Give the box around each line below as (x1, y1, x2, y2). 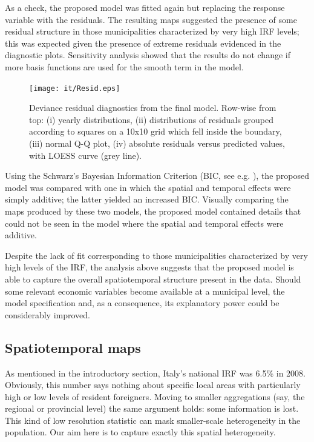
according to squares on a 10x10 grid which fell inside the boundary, (29, 125, 282, 138)
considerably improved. (5, 308, 90, 321)
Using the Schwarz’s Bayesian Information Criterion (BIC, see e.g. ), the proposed (5, 169, 309, 182)
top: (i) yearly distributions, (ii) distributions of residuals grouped (29, 113, 274, 126)
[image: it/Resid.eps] (29, 84, 120, 93)
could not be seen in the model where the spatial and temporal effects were (5, 216, 284, 229)
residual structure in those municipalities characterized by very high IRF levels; (5, 25, 299, 38)
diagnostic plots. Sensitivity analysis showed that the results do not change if (5, 49, 290, 61)
